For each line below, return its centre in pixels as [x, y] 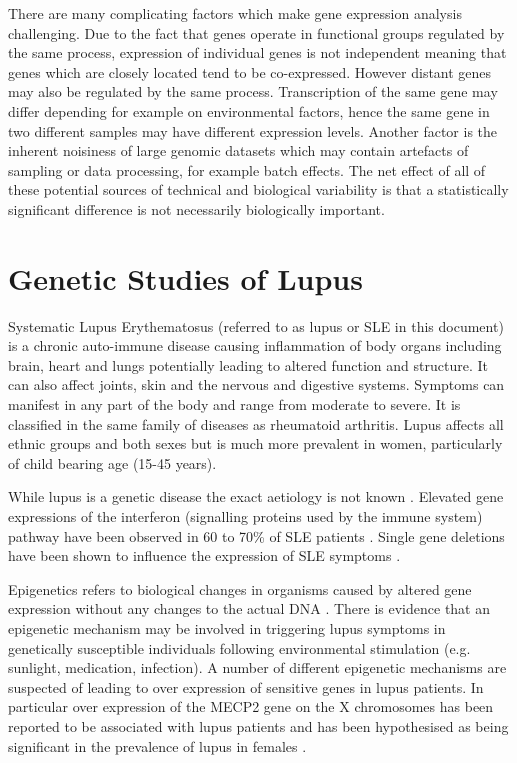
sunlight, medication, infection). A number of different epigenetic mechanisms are [257, 667]
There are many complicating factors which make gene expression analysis [235, 13]
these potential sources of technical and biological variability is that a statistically [258, 189]
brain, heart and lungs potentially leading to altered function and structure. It [248, 364]
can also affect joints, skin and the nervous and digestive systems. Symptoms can [256, 384]
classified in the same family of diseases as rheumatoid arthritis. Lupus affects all [256, 423]
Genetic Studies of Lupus [185, 277]
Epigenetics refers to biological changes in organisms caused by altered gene [240, 588]
